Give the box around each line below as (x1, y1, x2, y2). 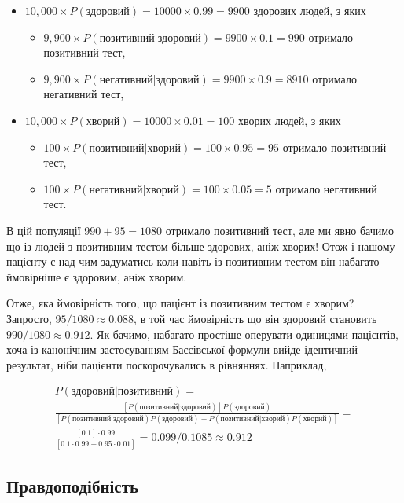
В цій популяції (6, 222, 81, 238)
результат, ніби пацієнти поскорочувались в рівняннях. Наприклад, (6, 356, 327, 373)
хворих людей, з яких (238, 112, 341, 128)
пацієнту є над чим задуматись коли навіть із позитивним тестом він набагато (6, 253, 380, 270)
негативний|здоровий (99, 74, 200, 86)
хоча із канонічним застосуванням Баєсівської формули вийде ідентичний (6, 341, 358, 358)
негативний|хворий (89, 184, 179, 196)
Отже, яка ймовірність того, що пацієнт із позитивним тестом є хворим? (6, 295, 354, 311)
